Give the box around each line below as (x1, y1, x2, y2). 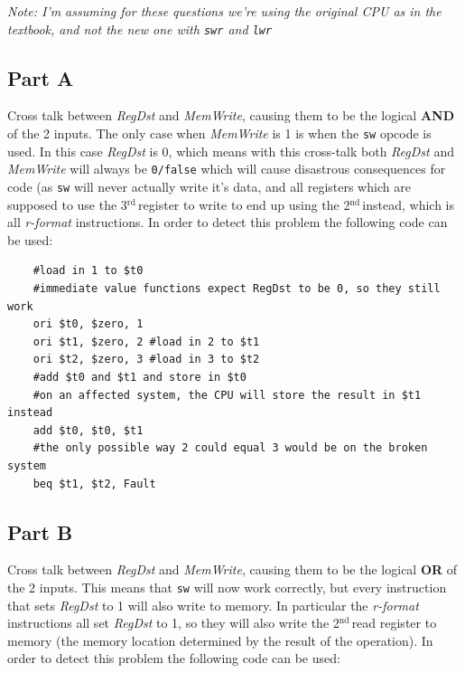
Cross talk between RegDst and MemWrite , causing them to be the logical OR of (7, 560, 458, 579)
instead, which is (362, 194, 454, 213)
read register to (351, 613, 437, 632)
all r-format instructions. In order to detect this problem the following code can (7, 213, 448, 232)
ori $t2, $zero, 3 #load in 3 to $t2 (33, 353, 260, 366)
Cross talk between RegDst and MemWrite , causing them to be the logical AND (7, 106, 455, 125)
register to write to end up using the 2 (138, 194, 350, 213)
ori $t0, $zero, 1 (33, 318, 144, 331)
